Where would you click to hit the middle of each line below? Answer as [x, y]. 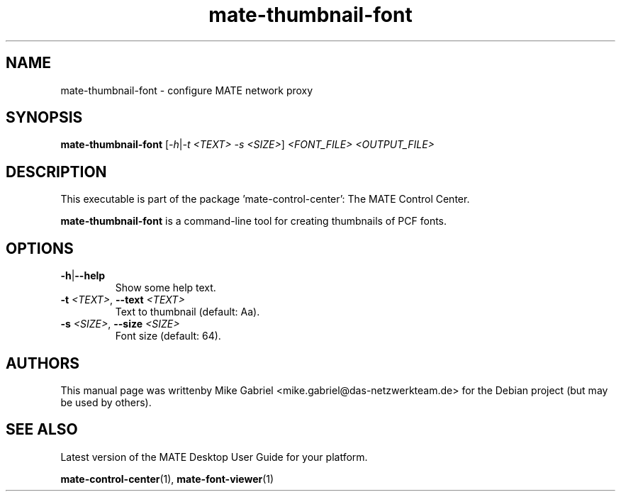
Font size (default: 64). [168, 336]
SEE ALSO [42, 430]
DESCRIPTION [56, 172]
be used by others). [106, 402]
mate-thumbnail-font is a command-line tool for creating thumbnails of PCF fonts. [254, 221]
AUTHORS [43, 363]
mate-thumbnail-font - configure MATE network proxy [187, 90]
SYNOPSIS [44, 118]
